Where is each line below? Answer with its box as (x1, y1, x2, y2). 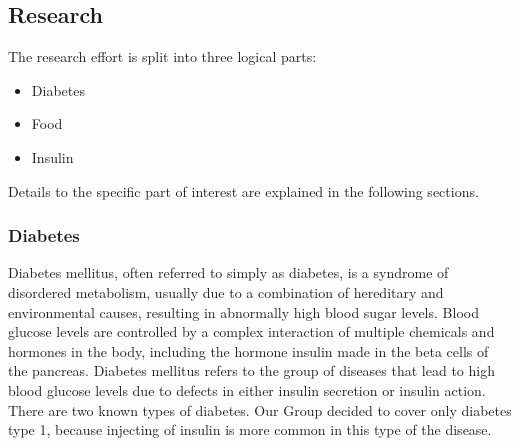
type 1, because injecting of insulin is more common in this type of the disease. (8, 419, 492, 440)
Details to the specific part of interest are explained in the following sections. (8, 180, 479, 201)
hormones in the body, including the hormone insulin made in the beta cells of (8, 340, 489, 361)
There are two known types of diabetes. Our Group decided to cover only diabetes (8, 399, 512, 420)
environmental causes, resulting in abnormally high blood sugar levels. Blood (8, 301, 479, 322)
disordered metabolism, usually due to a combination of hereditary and (8, 281, 444, 302)
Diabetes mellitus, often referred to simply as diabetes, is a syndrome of (8, 262, 449, 283)
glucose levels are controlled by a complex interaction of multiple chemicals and (8, 321, 495, 342)
